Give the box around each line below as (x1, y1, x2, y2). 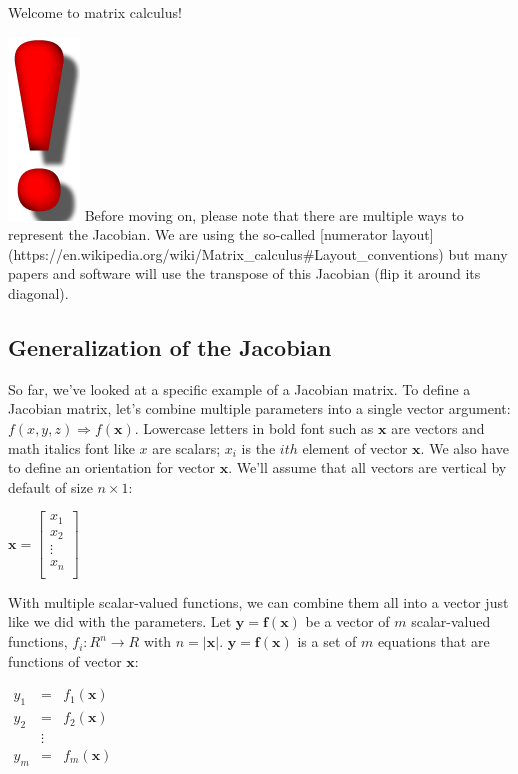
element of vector (302, 437, 408, 458)
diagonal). (8, 282, 69, 303)
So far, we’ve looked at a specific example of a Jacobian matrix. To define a (8, 378, 471, 399)
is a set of (297, 631, 357, 652)
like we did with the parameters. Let (8, 611, 232, 632)
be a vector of (305, 611, 390, 632)
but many (448, 243, 508, 264)
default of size (8, 476, 93, 497)
